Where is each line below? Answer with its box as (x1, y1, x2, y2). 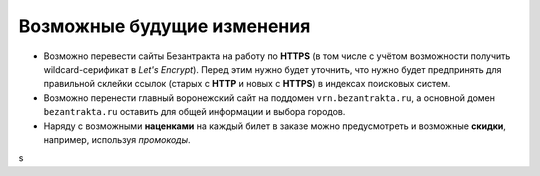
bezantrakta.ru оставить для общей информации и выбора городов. (43, 106, 346, 118)
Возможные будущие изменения (18, 15, 311, 37)
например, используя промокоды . (43, 133, 191, 145)
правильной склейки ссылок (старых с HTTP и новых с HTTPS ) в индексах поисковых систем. (43, 78, 451, 90)
